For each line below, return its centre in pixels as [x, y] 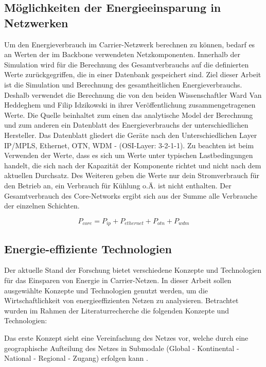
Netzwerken [36, 22]
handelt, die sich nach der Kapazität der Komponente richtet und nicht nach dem [133, 165]
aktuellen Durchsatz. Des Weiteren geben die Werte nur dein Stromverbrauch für [132, 175]
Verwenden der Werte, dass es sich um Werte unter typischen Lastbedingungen [129, 155]
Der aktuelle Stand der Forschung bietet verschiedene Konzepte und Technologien [133, 270]
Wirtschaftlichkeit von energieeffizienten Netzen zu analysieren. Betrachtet [121, 300]
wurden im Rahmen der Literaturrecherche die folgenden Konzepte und [117, 310]
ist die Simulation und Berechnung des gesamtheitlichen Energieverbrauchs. [123, 84]
